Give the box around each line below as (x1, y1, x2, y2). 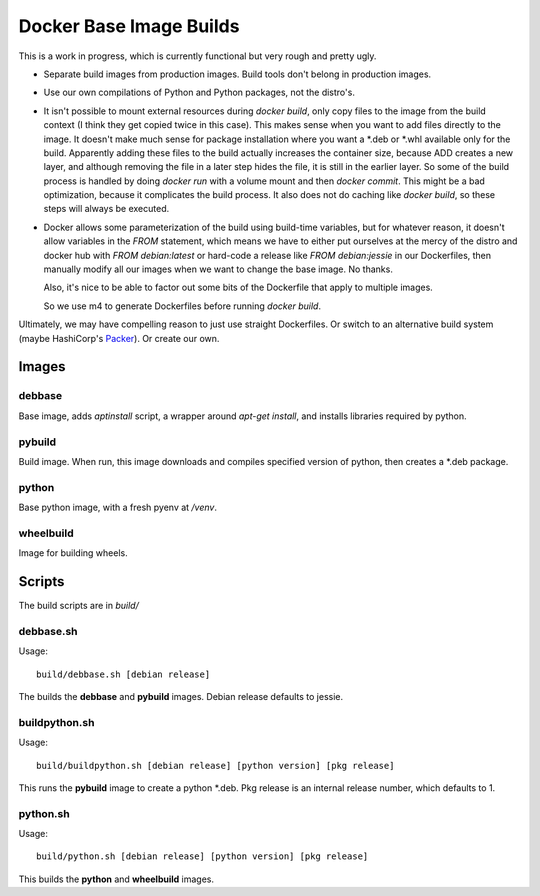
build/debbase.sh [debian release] (36, 668, 211, 680)
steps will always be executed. (43, 203, 170, 215)
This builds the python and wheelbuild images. (18, 873, 215, 885)
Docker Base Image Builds (18, 15, 240, 37)
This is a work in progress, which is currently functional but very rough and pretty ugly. (18, 50, 377, 62)
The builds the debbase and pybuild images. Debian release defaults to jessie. (18, 690, 344, 702)
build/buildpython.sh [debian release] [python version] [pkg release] (36, 760, 395, 771)
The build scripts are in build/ (18, 600, 139, 612)
